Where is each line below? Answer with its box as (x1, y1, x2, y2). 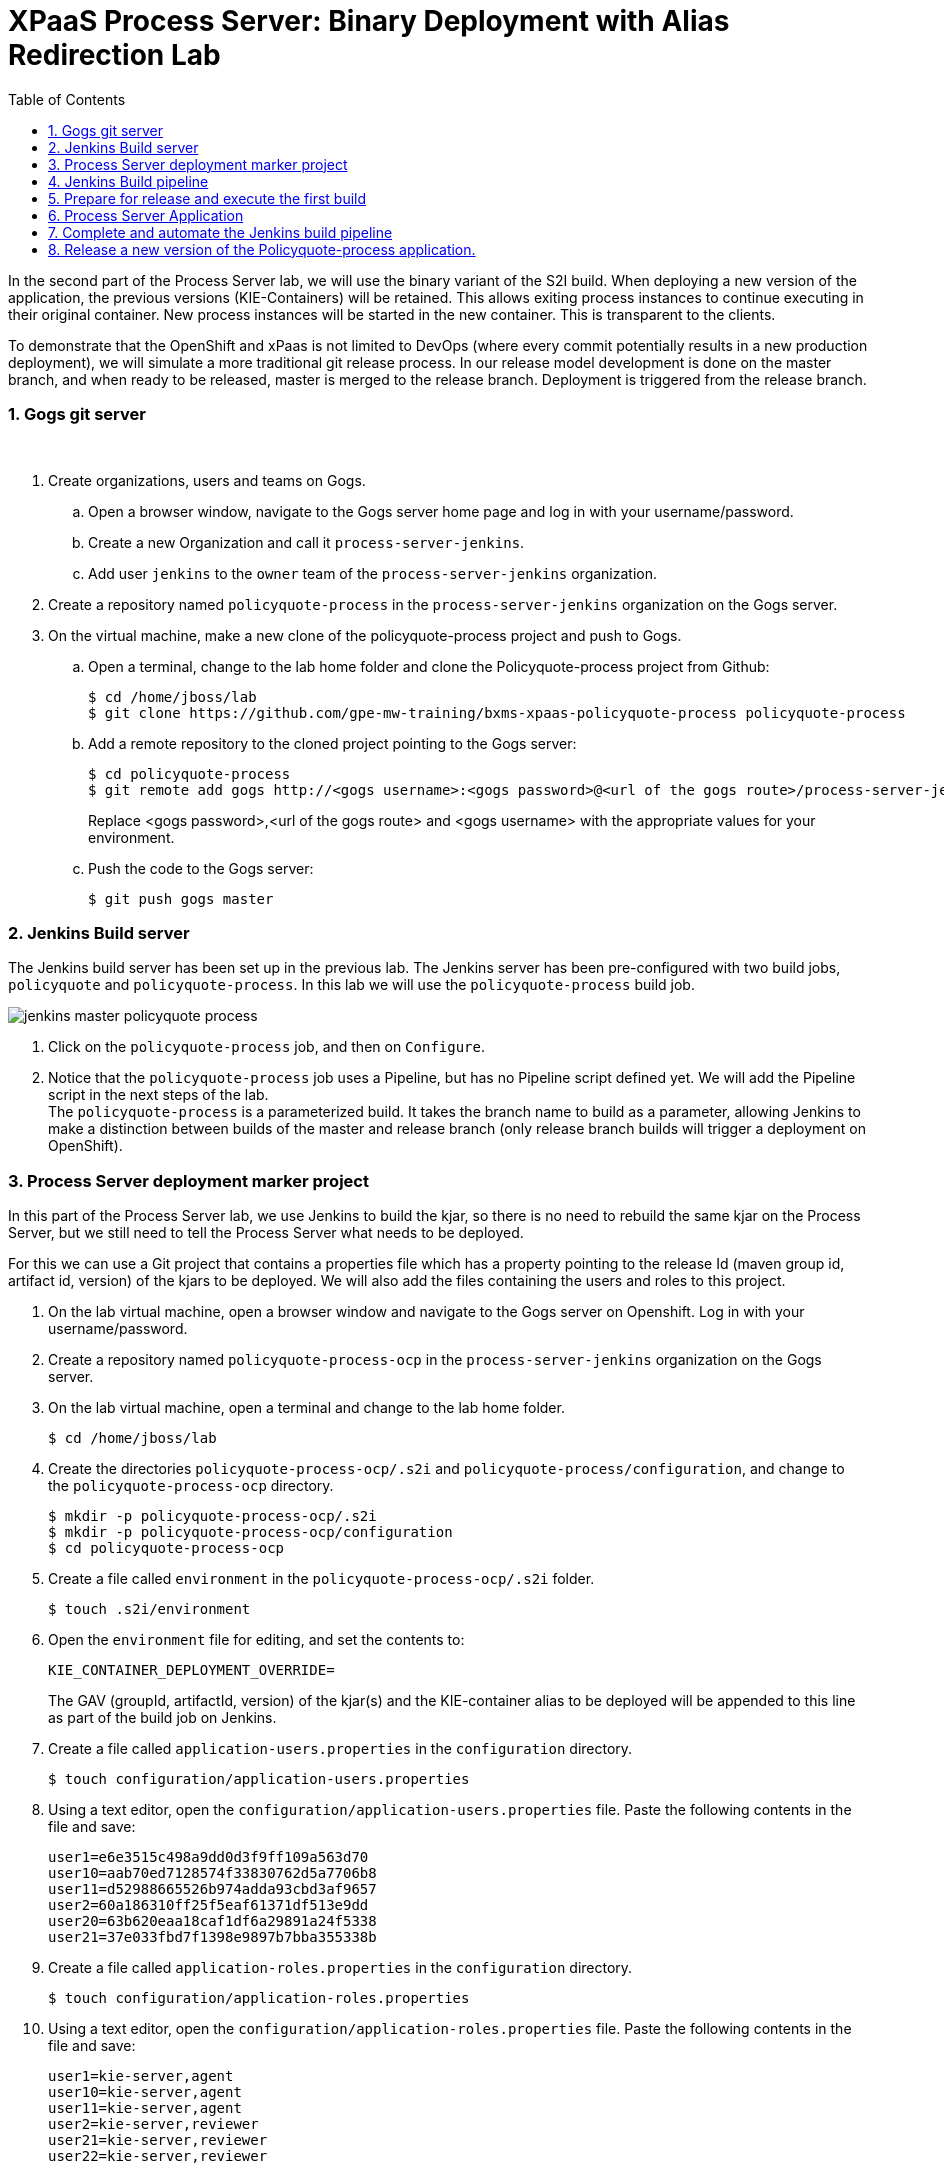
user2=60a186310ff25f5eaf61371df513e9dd (48, 1897, 369, 1913)
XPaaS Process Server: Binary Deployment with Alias (8, 4, 730, 38)
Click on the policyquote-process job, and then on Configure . (48, 1038, 486, 1056)
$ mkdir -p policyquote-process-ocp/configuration (48, 1524, 453, 1540)
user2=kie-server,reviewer (48, 2116, 259, 2132)
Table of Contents (8, 90, 126, 108)
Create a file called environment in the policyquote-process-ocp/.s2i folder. (48, 1570, 595, 1587)
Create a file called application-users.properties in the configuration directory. (48, 1740, 633, 1757)
